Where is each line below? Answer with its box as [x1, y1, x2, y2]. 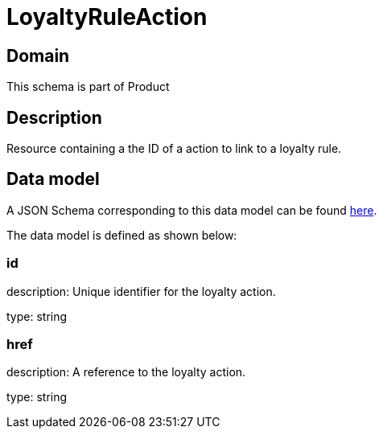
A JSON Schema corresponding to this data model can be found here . [6, 203, 377, 217]
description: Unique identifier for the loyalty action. [6, 284, 276, 298]
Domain [6, 45, 70, 66]
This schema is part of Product [6, 80, 170, 94]
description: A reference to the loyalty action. [6, 365, 246, 380]
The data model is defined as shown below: [6, 228, 237, 242]
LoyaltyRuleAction [6, 3, 208, 31]
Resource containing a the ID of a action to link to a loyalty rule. [6, 142, 342, 156]
